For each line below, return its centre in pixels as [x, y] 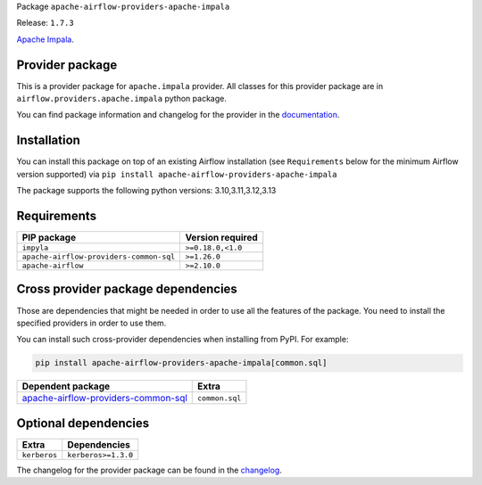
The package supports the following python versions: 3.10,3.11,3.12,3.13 [146, 191]
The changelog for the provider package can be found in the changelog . [150, 470]
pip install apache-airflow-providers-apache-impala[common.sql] [181, 363]
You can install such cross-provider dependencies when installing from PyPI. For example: [183, 340]
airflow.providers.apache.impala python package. [121, 99]
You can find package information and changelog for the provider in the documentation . [178, 115]
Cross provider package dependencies [127, 289]
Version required [221, 238]
